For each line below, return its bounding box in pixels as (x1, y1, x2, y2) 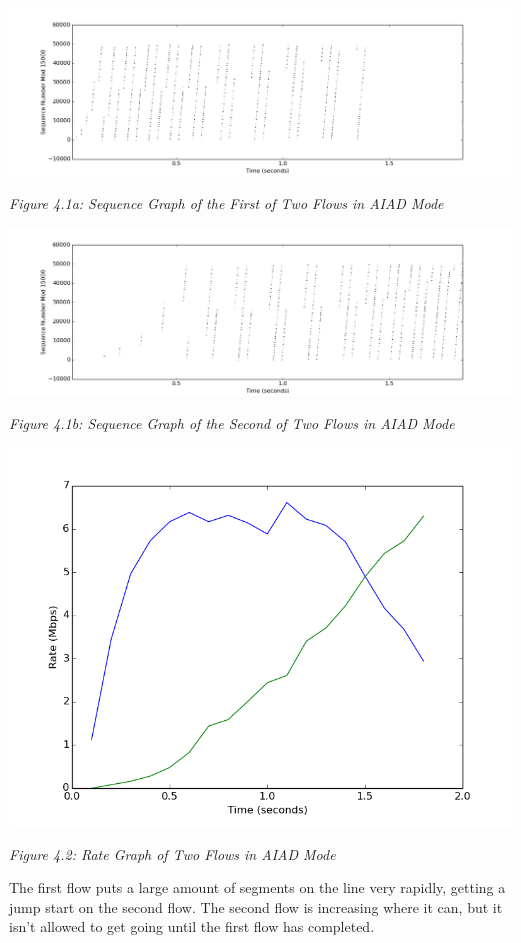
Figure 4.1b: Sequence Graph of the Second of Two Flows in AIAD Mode (9, 413, 455, 434)
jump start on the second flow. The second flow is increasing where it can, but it (9, 896, 503, 917)
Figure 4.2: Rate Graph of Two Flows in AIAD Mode (9, 843, 336, 864)
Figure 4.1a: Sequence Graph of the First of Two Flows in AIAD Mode (9, 193, 444, 214)
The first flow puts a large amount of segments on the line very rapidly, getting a (9, 877, 506, 898)
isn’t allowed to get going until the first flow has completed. (9, 916, 375, 937)
